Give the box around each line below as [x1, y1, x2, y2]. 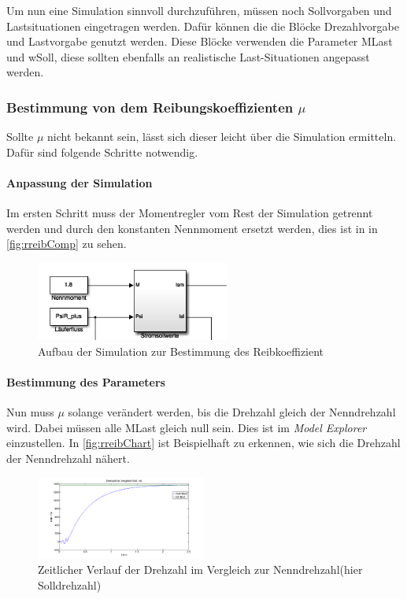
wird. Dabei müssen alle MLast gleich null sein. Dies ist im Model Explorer [6, 419, 367, 435]
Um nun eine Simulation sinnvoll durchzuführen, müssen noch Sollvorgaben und [6, 2, 392, 18]
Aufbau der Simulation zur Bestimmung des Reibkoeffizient [38, 342, 324, 359]
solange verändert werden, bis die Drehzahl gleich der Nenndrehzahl [68, 404, 396, 420]
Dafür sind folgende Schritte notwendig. [6, 143, 198, 160]
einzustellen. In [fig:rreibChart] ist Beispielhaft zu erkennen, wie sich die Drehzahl [6, 434, 401, 451]
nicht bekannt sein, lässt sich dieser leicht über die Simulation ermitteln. [47, 128, 397, 145]
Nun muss [6, 404, 54, 420]
